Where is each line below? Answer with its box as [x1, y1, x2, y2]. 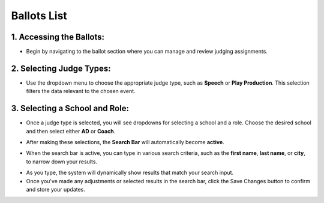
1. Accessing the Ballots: [11, 32, 105, 42]
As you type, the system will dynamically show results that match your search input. [26, 169, 234, 177]
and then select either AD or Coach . [26, 127, 116, 135]
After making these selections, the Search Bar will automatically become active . [26, 139, 224, 146]
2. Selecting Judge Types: [11, 63, 111, 73]
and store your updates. [26, 186, 85, 193]
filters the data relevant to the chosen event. [26, 88, 136, 95]
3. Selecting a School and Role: [11, 103, 129, 114]
